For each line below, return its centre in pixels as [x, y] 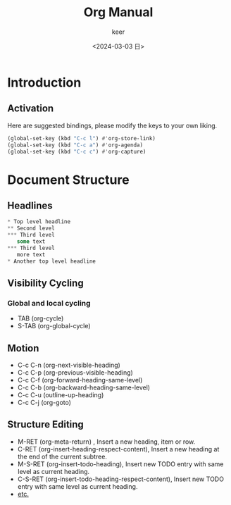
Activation [31, 109]
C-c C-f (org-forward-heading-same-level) [80, 380]
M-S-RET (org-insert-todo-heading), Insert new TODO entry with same [120, 464]
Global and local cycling [49, 303]
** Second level [31, 229]
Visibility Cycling [45, 283]
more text [31, 254]
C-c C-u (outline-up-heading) [61, 395]
